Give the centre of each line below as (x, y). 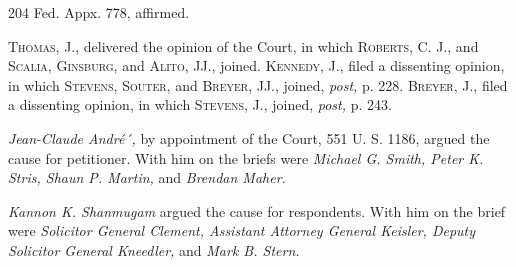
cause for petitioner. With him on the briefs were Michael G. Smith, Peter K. (246, 157)
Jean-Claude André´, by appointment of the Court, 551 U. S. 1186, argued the (249, 137)
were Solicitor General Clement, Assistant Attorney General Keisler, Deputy (242, 230)
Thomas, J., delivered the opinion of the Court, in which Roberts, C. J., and (243, 45)
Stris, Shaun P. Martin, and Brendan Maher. (147, 177)
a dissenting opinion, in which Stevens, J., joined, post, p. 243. (200, 104)
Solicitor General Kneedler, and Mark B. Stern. (154, 249)
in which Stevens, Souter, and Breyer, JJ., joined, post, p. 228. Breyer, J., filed (258, 84)
